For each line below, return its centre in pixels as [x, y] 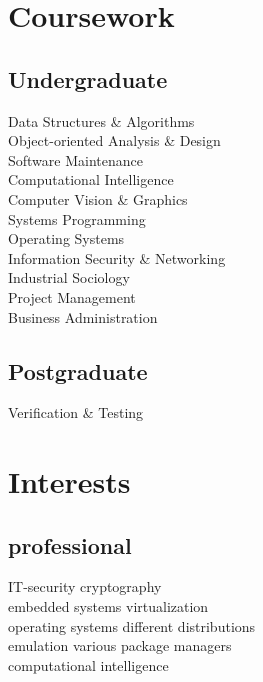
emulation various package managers [120, 645]
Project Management [72, 296]
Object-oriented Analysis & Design [114, 140]
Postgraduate [78, 370]
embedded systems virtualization [108, 606]
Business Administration [83, 316]
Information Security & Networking [117, 257]
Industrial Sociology [69, 277]
